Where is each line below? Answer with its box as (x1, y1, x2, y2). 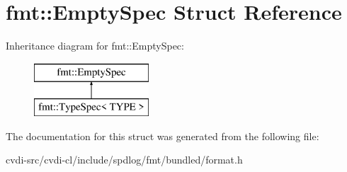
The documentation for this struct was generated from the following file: (6, 128, 319, 143)
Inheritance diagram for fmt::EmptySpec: (6, 38, 184, 53)
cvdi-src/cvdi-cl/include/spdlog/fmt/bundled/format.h (6, 152, 243, 167)
